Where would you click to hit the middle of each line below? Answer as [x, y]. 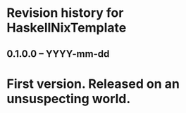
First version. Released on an [93, 84]
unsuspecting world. [69, 99]
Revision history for [65, 13]
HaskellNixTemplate [67, 28]
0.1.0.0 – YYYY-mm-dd [58, 54]
